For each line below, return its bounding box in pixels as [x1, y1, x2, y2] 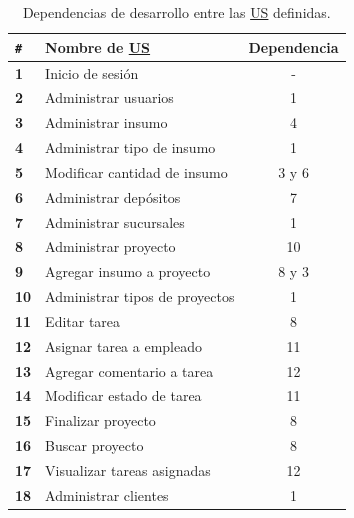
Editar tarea [45, 310, 121, 331]
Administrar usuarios [45, 87, 174, 108]
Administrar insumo [45, 112, 168, 133]
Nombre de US [45, 36, 151, 57]
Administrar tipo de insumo [45, 137, 216, 158]
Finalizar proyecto [45, 410, 156, 431]
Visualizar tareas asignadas [45, 460, 211, 480]
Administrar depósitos [45, 186, 181, 207]
